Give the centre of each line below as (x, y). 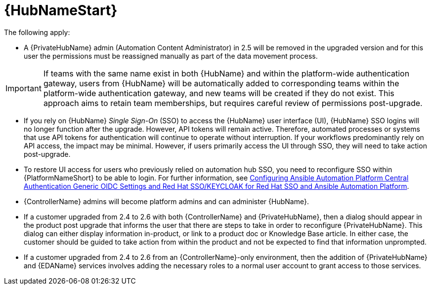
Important (23, 88)
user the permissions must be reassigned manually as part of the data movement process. (171, 56)
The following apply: (37, 32)
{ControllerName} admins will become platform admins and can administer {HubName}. (166, 201)
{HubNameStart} (61, 10)
